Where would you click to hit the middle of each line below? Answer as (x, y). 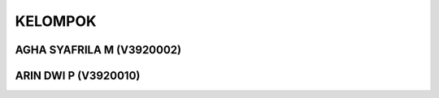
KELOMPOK (56, 21)
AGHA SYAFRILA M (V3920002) (98, 50)
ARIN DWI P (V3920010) (78, 76)
